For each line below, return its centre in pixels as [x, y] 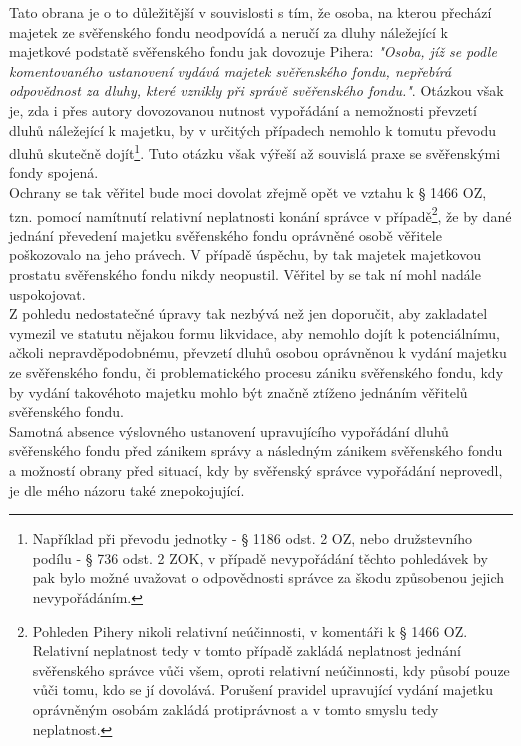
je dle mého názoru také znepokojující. [127, 489]
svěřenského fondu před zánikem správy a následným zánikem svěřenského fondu [256, 450]
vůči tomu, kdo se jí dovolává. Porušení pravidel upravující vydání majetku [262, 689]
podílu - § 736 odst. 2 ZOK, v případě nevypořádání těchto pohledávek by [260, 557]
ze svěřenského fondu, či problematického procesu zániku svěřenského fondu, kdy [256, 372]
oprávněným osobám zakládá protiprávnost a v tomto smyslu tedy [235, 708]
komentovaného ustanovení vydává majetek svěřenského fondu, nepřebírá [230, 70]
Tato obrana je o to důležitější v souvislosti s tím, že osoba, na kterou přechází [250, 12]
